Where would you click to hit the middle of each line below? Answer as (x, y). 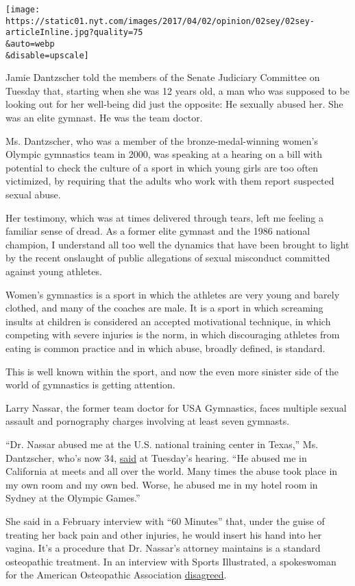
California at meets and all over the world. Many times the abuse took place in (172, 471)
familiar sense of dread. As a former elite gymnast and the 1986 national (158, 231)
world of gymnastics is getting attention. (90, 385)
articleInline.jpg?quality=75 (74, 33)
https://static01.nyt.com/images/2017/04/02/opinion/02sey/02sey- (160, 21)
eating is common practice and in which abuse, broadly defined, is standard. (166, 348)
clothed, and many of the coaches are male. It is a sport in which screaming (164, 308)
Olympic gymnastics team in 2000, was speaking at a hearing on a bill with (164, 154)
